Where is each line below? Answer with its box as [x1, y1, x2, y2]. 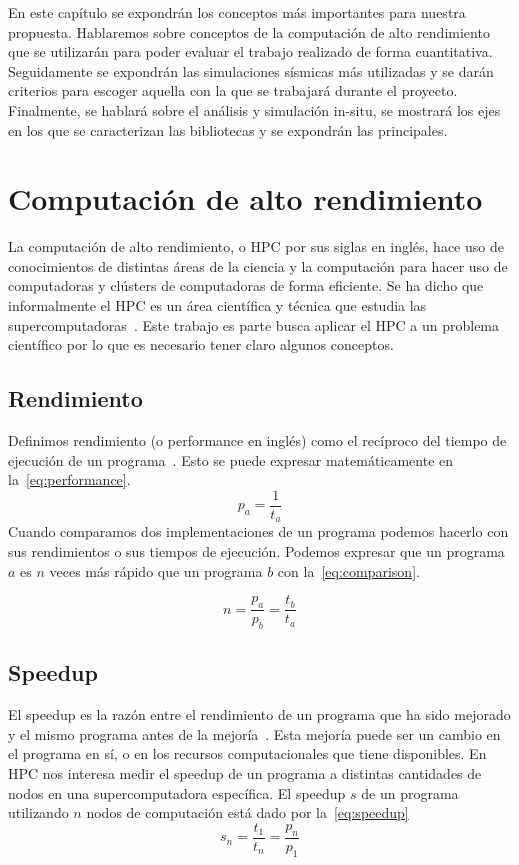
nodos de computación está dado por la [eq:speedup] [86, 802, 409, 823]
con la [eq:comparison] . [277, 560, 420, 581]
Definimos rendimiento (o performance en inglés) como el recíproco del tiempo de [8, 430, 507, 451]
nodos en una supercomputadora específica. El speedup [8, 782, 346, 803]
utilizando [8, 802, 69, 823]
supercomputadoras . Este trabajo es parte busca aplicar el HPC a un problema [8, 314, 500, 335]
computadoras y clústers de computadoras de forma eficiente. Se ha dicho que [8, 275, 484, 296]
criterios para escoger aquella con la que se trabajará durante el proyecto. [8, 80, 458, 101]
